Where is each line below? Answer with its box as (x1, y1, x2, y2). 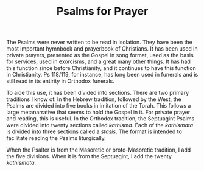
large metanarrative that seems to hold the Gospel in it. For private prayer (6, 108, 191, 116)
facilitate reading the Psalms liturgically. (6, 134, 106, 142)
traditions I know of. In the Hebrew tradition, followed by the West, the (6, 96, 181, 103)
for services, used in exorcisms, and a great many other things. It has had (6, 58, 191, 65)
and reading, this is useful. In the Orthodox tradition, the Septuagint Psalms (6, 115, 195, 122)
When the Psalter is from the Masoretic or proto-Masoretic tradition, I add (6, 146, 191, 153)
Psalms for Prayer (56, 4, 149, 18)
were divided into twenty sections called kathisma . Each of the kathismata (6, 122, 194, 129)
